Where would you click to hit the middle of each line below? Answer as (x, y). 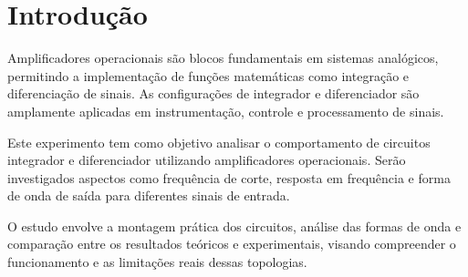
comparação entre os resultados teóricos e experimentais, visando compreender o (232, 244)
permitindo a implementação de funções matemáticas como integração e (208, 75)
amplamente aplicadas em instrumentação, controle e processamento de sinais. (226, 111)
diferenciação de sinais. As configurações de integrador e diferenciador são (213, 93)
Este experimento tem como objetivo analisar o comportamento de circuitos (219, 142)
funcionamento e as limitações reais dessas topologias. (157, 262)
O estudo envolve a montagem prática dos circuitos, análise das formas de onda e (234, 226)
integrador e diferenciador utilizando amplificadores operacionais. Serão (207, 160)
